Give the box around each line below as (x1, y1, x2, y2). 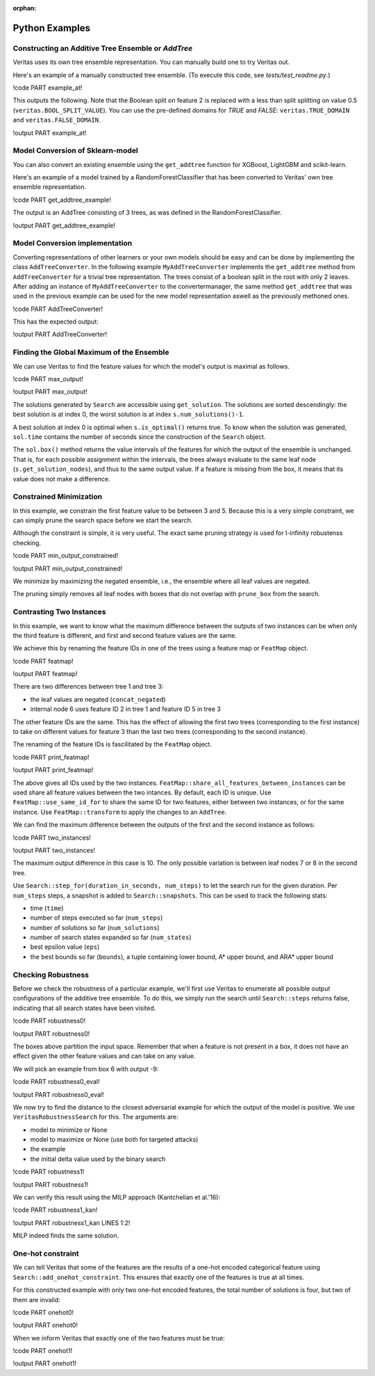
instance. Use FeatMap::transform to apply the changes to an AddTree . (12, 808, 227, 816)
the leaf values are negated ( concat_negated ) (30, 695, 166, 703)
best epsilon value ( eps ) (30, 943, 100, 951)
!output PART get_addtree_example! (12, 221, 116, 230)
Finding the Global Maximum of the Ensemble (12, 348, 169, 358)
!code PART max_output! (12, 375, 83, 383)
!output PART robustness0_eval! (12, 1090, 104, 1098)
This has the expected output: (12, 317, 99, 326)
